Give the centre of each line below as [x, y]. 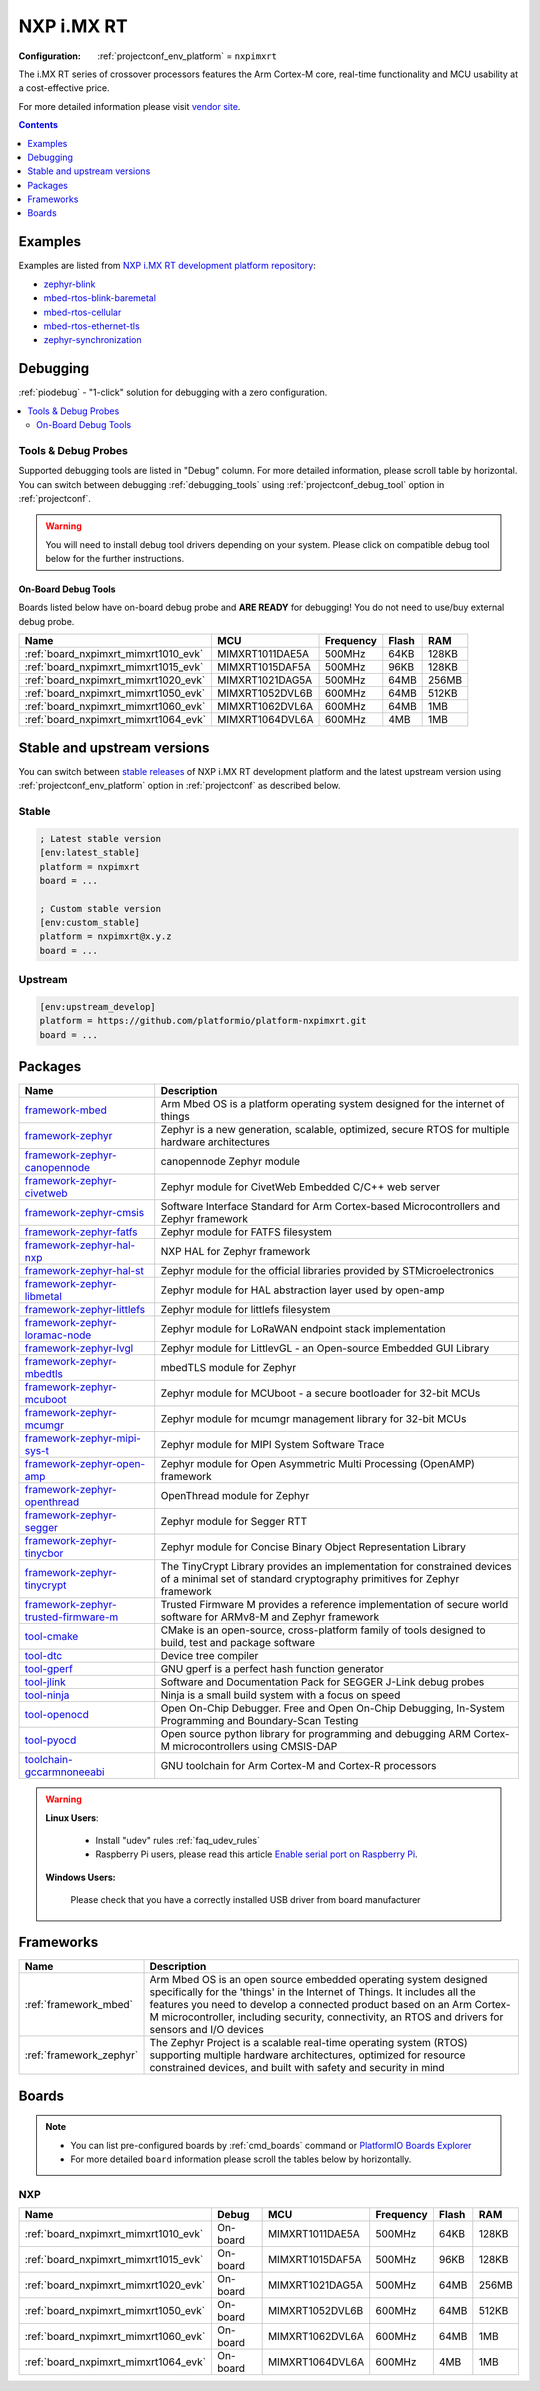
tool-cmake [51, 1637]
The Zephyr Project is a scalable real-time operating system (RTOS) [309, 2043]
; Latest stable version [100, 838]
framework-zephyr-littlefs [84, 1310]
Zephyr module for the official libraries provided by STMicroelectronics [327, 1271]
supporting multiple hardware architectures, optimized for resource [307, 2055]
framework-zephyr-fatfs [81, 1232]
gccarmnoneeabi [64, 1772]
